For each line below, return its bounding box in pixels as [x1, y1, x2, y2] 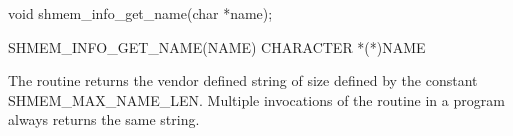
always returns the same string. [8, 109, 200, 130]
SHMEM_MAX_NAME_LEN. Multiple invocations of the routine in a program [8, 89, 505, 110]
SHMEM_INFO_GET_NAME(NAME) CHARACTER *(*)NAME [8, 36, 426, 57]
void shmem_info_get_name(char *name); [8, 3, 273, 23]
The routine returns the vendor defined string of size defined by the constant [8, 70, 478, 91]
